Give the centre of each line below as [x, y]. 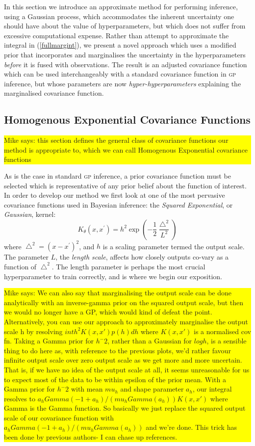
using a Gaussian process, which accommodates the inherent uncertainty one [119, 16]
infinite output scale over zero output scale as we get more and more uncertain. [123, 360]
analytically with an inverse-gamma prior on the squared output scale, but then [124, 302]
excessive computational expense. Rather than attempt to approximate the [116, 35]
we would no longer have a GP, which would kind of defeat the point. [108, 312]
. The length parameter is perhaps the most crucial [128, 266]
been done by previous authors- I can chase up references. [91, 437]
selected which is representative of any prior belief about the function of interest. [125, 185]
